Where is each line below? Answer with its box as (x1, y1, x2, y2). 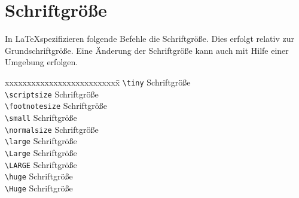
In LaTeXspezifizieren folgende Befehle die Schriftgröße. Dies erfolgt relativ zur (5, 32, 294, 45)
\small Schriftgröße (5, 111, 77, 123)
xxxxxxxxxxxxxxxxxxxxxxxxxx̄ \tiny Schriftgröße (5, 75, 191, 88)
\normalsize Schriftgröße (5, 123, 99, 135)
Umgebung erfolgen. (5, 56, 78, 68)
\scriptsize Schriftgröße (5, 87, 99, 100)
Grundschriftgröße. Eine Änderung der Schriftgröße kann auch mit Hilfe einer (5, 44, 289, 56)
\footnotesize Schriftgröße (5, 99, 107, 112)
